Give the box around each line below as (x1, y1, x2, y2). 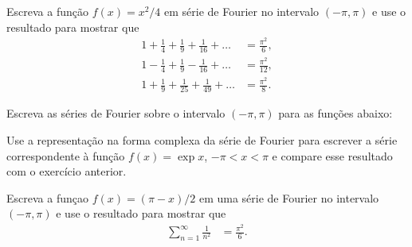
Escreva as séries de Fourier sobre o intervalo (6, 105, 226, 122)
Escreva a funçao (6, 189, 88, 206)
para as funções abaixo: (278, 105, 393, 122)
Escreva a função (6, 3, 88, 19)
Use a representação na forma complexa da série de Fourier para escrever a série (6, 132, 398, 149)
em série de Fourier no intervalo (164, 3, 320, 19)
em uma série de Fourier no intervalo (198, 189, 379, 206)
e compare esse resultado (272, 147, 393, 164)
